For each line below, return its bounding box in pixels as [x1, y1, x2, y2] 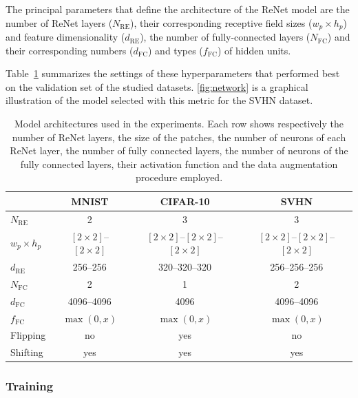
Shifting [10, 345, 43, 359]
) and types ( [148, 43, 203, 57]
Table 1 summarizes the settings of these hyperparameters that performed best [6, 66, 340, 81]
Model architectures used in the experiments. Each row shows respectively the [14, 116, 344, 131]
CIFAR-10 [160, 193, 210, 208]
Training [6, 377, 54, 395]
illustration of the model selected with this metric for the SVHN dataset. [6, 93, 313, 107]
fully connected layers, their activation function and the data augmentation [20, 156, 338, 171]
